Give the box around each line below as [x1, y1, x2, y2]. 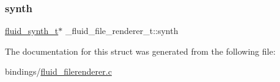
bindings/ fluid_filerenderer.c [5, 65, 112, 78]
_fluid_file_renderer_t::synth [65, 24, 179, 37]
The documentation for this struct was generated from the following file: [5, 44, 276, 57]
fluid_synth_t [5, 24, 59, 37]
